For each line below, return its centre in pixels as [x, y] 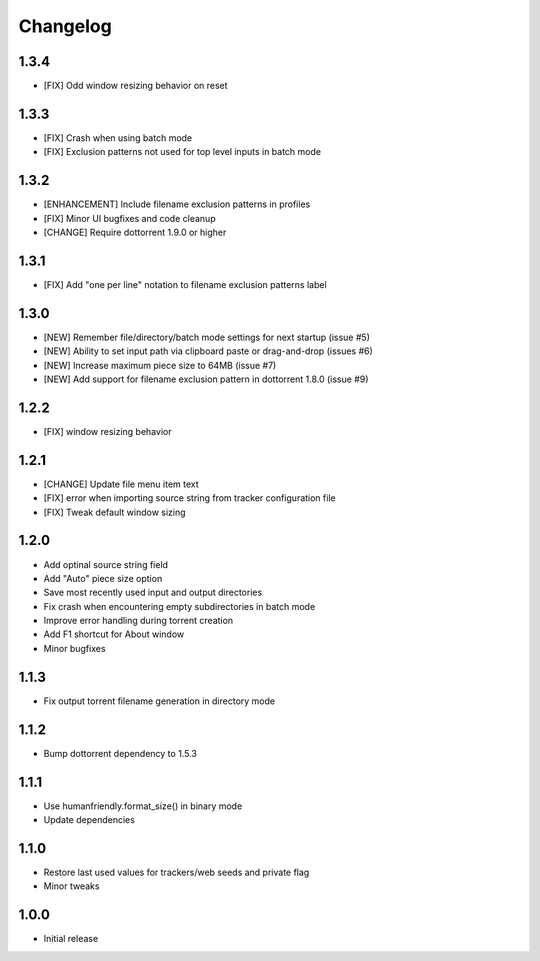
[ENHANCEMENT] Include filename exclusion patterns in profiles [177, 204]
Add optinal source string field [106, 564]
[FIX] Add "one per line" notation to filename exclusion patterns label [185, 284]
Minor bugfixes [74, 648]
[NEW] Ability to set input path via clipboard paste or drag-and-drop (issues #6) [208, 351]
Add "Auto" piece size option [103, 578]
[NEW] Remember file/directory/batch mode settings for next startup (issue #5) [206, 337]
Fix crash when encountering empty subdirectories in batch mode [179, 606]
